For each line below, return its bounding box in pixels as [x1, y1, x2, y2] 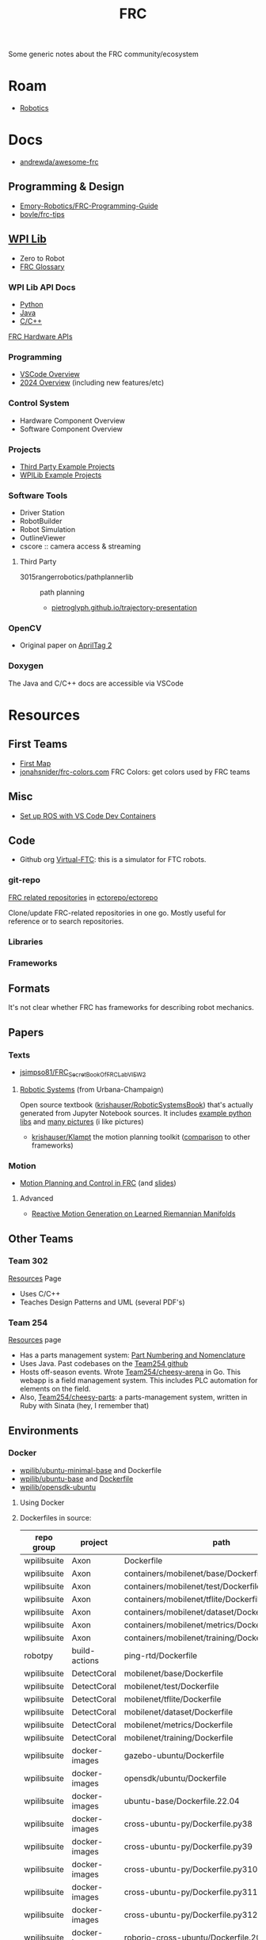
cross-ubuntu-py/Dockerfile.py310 [123, 1863, 258, 1874]
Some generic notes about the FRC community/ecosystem [8, 49, 199, 59]
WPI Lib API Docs [8, 282, 76, 293]
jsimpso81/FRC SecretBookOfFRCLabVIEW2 [19, 1068, 146, 1079]
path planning [39, 587, 85, 598]
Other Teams [8, 1232, 74, 1245]
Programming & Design [8, 180, 125, 194]
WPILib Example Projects [19, 470, 102, 480]
